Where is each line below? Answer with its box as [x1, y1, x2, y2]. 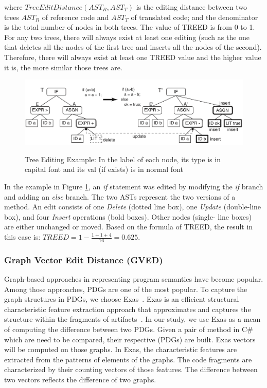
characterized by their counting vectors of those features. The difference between [4, 364, 258, 375]
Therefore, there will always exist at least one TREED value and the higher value [4, 51, 261, 62]
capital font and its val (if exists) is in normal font [25, 164, 183, 174]
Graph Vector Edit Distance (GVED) [4, 253, 163, 266]
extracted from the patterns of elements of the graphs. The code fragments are [4, 354, 252, 364]
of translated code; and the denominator [131, 11, 258, 22]
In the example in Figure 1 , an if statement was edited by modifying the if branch [4, 181, 263, 192]
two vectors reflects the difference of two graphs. [4, 374, 156, 384]
